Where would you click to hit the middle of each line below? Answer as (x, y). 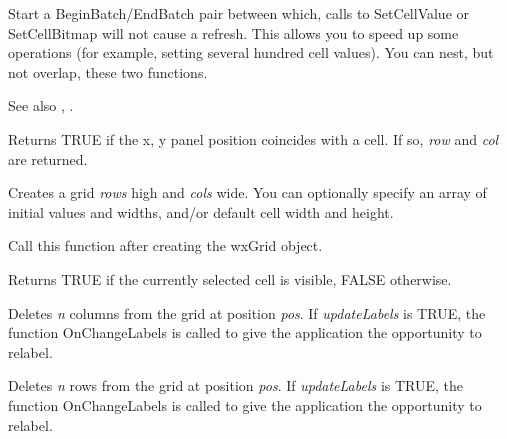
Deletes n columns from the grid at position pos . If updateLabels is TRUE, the (247, 312)
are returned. (48, 158)
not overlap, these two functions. (108, 71)
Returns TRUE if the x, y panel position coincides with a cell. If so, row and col (253, 138)
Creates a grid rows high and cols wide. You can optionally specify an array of (247, 192)
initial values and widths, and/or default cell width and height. (201, 211)
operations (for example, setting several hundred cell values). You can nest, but (251, 52)
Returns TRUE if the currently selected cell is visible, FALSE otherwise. (230, 278)
